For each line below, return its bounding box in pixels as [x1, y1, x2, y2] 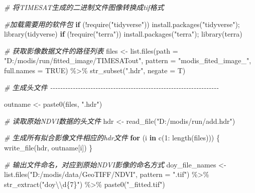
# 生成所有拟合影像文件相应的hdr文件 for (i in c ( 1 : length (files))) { [4, 132, 220, 143]
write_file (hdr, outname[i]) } [4, 142, 93, 152]
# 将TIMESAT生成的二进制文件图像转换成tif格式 [4, 2, 164, 12]
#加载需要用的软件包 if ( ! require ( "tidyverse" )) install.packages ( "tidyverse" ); [4, 19, 240, 29]
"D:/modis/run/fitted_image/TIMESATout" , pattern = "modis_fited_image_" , [4, 55, 251, 66]
